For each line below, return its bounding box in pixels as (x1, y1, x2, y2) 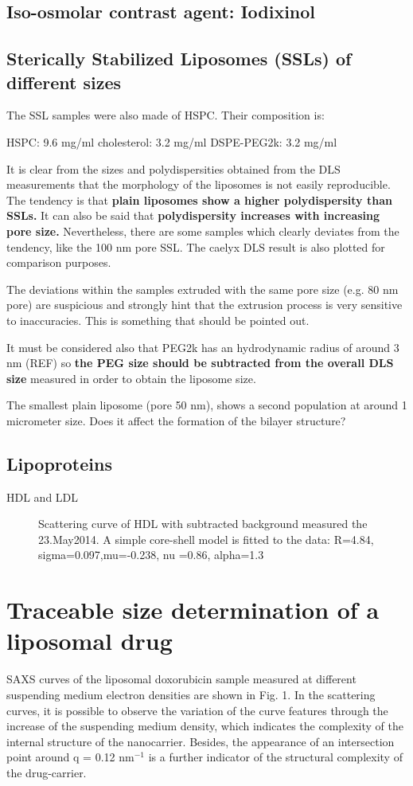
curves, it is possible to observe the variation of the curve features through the (6, 702, 388, 718)
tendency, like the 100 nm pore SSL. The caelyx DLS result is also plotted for (6, 238, 385, 255)
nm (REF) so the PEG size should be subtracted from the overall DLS (6, 354, 394, 371)
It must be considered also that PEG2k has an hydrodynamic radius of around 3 (6, 338, 399, 355)
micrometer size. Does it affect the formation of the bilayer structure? (6, 412, 346, 428)
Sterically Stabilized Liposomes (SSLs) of (6, 46, 352, 71)
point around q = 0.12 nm (6, 749, 134, 765)
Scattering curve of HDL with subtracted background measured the (38, 515, 368, 532)
